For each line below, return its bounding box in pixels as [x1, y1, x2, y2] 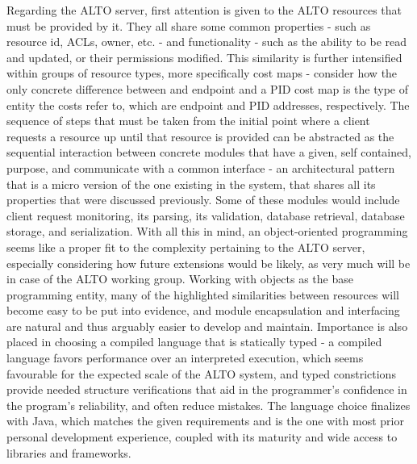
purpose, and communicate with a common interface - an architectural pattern [6, 159, 395, 176]
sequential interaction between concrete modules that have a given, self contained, [6, 144, 411, 161]
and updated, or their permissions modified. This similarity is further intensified [6, 48, 402, 65]
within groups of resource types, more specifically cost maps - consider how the [6, 65, 398, 82]
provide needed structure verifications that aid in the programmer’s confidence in [6, 381, 407, 398]
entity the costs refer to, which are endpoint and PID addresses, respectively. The [6, 96, 410, 113]
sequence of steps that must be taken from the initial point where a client [6, 112, 370, 129]
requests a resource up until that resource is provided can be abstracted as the [6, 127, 394, 144]
